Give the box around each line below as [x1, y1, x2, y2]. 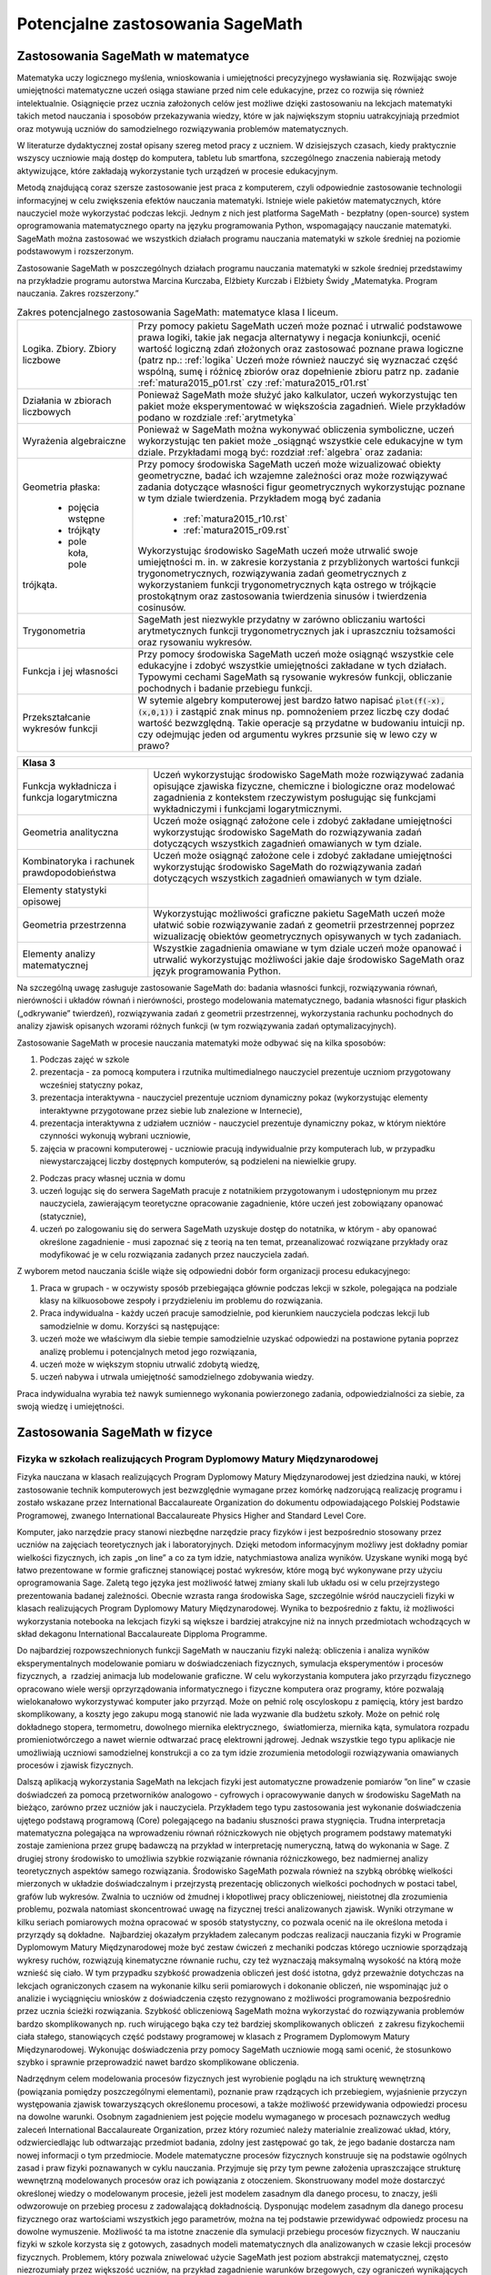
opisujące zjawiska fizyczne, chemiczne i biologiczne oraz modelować [153, 780, 456, 793]
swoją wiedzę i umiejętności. [16, 1401, 125, 1412]
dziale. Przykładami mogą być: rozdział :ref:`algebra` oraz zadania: [137, 446, 423, 459]
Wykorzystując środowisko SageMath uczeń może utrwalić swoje [137, 544, 418, 557]
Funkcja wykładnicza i [22, 780, 117, 793]
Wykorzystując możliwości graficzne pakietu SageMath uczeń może [153, 907, 446, 920]
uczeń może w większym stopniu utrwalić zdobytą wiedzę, [39, 1359, 260, 1370]
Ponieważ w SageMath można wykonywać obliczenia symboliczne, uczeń [137, 423, 455, 436]
